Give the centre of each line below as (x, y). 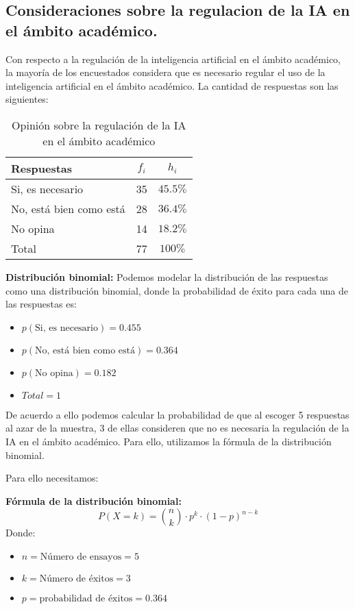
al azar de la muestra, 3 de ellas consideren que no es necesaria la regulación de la (177, 428)
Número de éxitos (76, 579)
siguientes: (27, 99)
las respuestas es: (41, 304)
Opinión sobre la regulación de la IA (99, 125)
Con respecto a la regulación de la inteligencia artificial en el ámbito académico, (173, 59)
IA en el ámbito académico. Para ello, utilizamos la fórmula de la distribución (169, 441)
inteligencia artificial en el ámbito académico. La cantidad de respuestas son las (172, 85)
